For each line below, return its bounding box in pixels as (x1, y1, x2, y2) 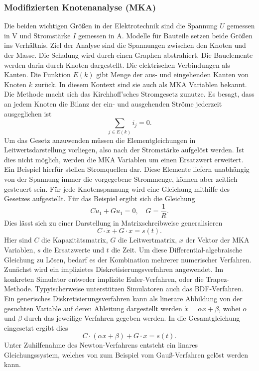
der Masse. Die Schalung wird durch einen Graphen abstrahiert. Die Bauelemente (4, 50, 253, 60)
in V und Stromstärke (4, 30, 71, 40)
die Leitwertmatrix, (118, 235, 177, 245)
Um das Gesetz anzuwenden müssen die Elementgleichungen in (4, 134, 196, 145)
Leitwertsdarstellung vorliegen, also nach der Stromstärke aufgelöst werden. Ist (4, 144, 245, 155)
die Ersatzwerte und (43, 244, 105, 254)
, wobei (219, 303, 241, 313)
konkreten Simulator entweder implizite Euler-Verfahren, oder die (4, 273, 204, 284)
